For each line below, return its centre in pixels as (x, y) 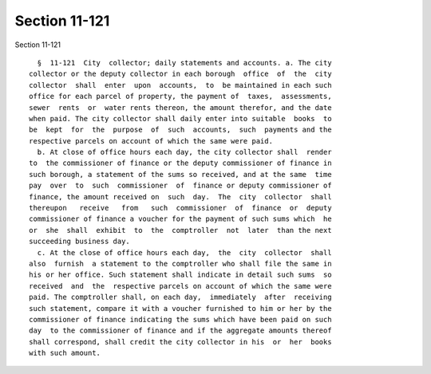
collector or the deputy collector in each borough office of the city (180, 74)
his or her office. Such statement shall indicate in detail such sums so (180, 275)
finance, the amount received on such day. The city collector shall (180, 197)
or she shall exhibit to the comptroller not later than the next (180, 230)
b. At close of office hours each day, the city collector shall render (184, 152)
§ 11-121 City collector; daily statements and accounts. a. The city (184, 63)
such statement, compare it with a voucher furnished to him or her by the (180, 308)
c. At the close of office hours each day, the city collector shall (184, 252)
